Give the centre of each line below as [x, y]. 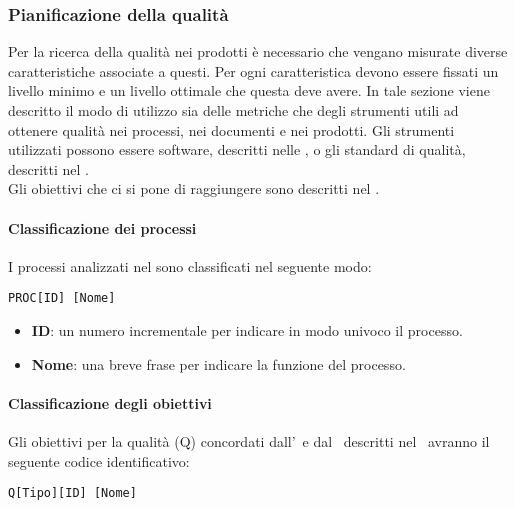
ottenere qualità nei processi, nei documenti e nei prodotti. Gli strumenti [231, 129]
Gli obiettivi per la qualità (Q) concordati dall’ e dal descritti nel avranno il [249, 441]
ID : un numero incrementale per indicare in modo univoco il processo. [247, 330]
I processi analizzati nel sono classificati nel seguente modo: [190, 265]
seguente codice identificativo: [99, 460]
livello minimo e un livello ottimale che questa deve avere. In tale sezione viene [249, 90]
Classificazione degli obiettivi [110, 402]
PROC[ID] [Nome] [62, 298]
